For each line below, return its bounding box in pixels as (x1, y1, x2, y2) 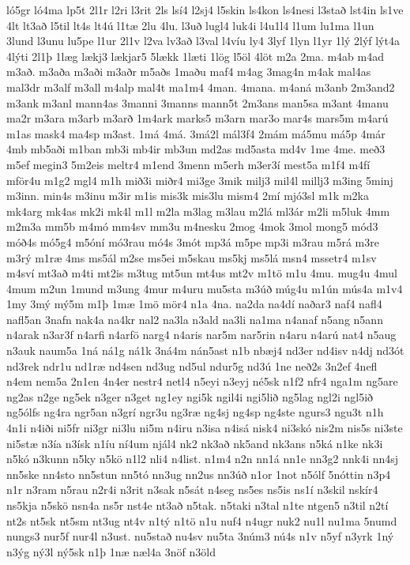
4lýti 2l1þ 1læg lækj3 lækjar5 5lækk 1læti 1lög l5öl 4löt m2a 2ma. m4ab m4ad (6, 47, 384, 64)
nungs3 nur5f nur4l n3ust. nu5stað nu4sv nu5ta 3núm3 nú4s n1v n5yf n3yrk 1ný (6, 528, 394, 544)
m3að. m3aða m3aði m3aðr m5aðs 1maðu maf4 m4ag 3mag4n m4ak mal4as (6, 63, 371, 80)
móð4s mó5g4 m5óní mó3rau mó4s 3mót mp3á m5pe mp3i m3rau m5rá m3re (6, 233, 379, 250)
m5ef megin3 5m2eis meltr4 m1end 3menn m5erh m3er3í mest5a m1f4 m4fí (6, 156, 371, 172)
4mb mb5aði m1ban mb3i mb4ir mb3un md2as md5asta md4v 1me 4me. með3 (6, 141, 386, 157)
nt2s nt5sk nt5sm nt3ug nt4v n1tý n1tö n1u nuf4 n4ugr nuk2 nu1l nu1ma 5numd (6, 512, 397, 529)
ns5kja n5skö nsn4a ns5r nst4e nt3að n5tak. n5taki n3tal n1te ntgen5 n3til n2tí (6, 497, 389, 513)
